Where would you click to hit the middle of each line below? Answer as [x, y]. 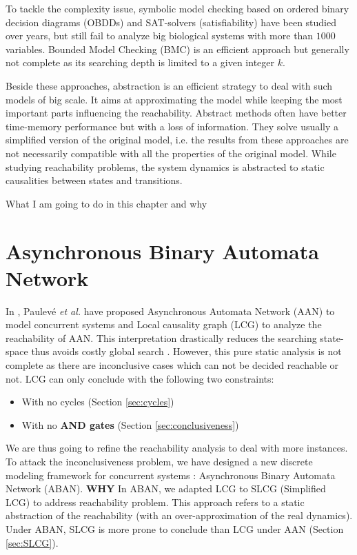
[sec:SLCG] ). [32, 542]
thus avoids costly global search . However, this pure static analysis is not [186, 351]
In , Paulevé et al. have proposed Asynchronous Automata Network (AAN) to [170, 311]
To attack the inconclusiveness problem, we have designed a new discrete [159, 461]
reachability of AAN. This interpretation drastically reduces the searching [161, 337]
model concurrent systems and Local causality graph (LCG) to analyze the [164, 324]
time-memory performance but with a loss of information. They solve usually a [172, 126]
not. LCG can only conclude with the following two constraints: [140, 378]
